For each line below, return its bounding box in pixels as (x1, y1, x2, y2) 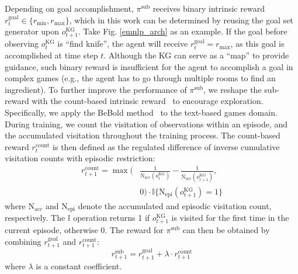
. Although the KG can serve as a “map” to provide (103, 48, 289, 61)
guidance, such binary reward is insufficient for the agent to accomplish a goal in (5, 60, 293, 72)
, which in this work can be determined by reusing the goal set (69, 13, 293, 26)
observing (5, 37, 39, 50)
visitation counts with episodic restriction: (5, 152, 155, 164)
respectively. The (5, 211, 65, 224)
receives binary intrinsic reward (153, 2, 265, 14)
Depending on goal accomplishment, (5, 2, 134, 14)
